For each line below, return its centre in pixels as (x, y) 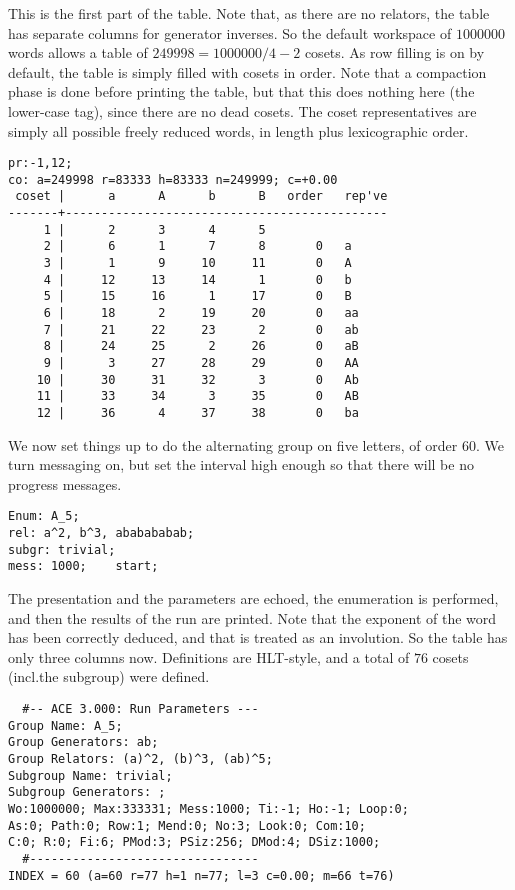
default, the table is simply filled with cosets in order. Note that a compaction (247, 71)
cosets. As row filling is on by (394, 52)
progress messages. (65, 483)
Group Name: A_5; (65, 725)
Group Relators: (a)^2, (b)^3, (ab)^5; (140, 759)
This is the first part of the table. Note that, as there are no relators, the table (249, 13)
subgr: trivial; (62, 549)
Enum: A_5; (44, 516)
